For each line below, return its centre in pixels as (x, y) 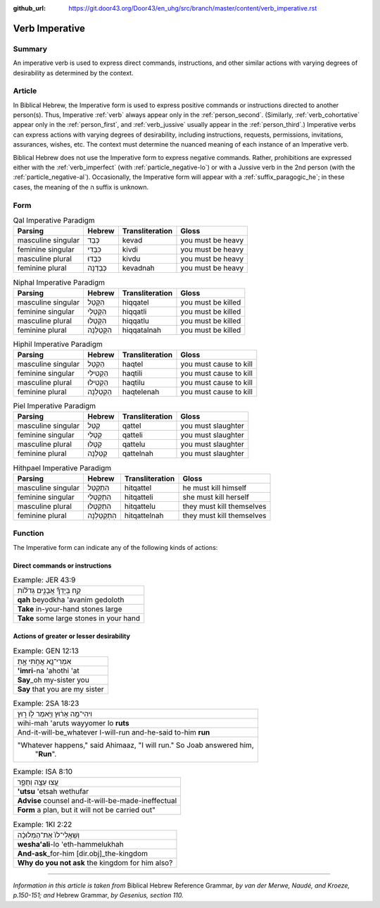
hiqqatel (135, 302)
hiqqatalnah (142, 330)
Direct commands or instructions (62, 565)
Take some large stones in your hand (79, 618)
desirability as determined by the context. (73, 73)
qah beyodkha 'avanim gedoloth (71, 600)
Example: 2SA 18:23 (46, 703)
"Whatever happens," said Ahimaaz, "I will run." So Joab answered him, (135, 745)
